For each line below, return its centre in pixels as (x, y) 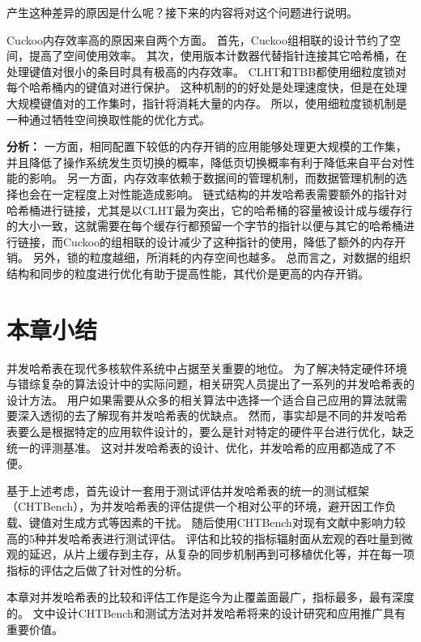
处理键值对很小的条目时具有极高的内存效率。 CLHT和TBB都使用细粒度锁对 (207, 71)
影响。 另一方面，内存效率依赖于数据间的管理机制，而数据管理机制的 (212, 178)
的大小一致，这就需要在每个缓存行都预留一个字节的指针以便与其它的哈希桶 (205, 226)
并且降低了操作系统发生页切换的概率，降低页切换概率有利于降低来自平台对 (205, 162)
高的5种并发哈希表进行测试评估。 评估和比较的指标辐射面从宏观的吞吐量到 (204, 538)
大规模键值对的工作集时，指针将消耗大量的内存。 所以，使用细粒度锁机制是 (207, 103)
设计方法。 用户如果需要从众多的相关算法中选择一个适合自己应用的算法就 (201, 399)
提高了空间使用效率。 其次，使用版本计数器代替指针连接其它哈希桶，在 (218, 56)
